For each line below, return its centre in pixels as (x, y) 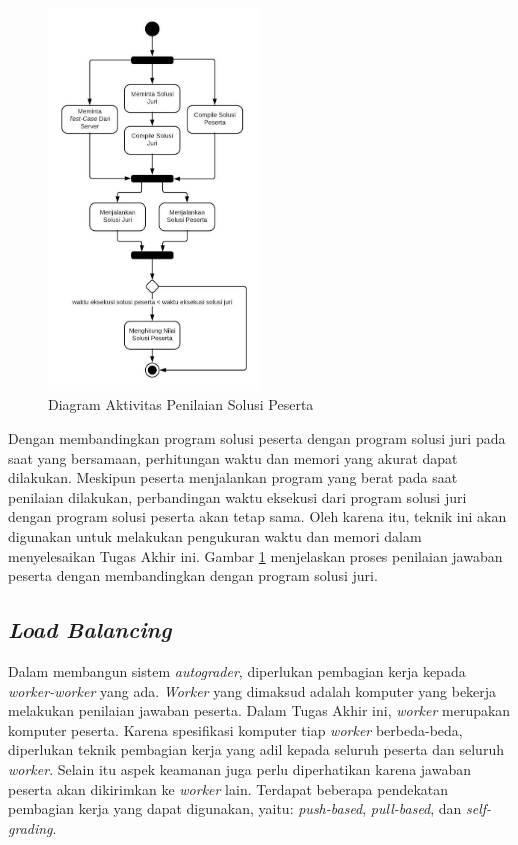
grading (30, 827)
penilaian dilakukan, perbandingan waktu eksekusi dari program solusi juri (237, 496)
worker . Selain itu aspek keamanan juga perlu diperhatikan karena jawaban (239, 768)
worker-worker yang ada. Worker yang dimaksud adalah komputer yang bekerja (252, 690)
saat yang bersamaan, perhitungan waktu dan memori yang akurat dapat (233, 457)
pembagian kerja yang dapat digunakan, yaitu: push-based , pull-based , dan (235, 808)
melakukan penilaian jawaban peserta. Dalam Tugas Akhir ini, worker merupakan (259, 710)
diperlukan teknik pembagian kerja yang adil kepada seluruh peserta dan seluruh (256, 749)
